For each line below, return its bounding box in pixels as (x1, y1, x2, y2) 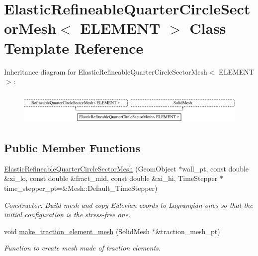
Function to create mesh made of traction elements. (4, 243, 161, 253)
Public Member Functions (4, 140, 140, 156)
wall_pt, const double (182, 163, 249, 173)
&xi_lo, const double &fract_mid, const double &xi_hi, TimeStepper (4, 173, 218, 183)
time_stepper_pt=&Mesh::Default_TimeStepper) (4, 183, 158, 193)
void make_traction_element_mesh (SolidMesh (4, 226, 150, 236)
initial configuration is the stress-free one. (4, 209, 131, 220)
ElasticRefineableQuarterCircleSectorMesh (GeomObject (4, 163, 176, 173)
